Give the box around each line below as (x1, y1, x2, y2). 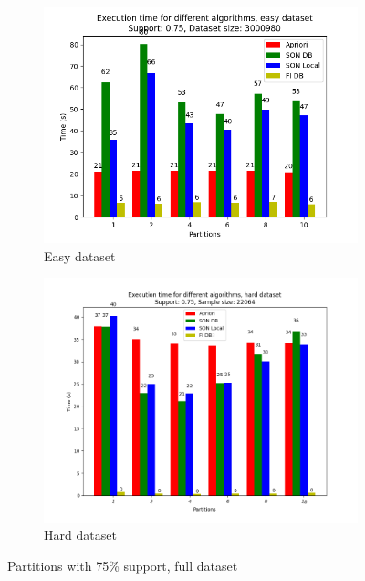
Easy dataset (44, 246, 116, 265)
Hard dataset (44, 525, 117, 544)
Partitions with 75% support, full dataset (7, 555, 238, 575)
